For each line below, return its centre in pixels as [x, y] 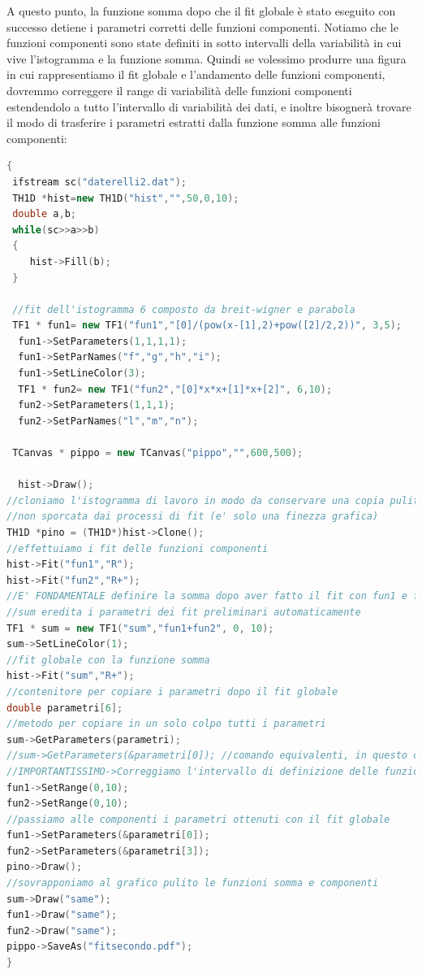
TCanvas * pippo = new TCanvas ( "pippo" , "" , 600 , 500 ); [158, 453]
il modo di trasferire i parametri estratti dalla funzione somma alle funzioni [194, 122]
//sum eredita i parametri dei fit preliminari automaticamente [184, 612]
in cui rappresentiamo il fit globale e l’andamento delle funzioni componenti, [196, 74]
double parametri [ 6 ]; [65, 708]
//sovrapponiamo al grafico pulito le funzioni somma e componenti [193, 883]
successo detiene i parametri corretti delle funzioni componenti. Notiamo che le [202, 26]
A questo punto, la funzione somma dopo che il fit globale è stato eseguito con [201, 11]
